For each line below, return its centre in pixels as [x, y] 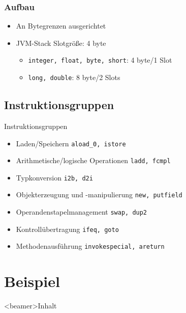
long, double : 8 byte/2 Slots [74, 77]
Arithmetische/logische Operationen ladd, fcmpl [93, 160]
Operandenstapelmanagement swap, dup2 [82, 212]
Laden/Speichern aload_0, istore [71, 143]
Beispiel [32, 281]
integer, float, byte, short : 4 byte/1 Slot [100, 60]
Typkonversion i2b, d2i [54, 177]
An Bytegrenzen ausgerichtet [61, 26]
